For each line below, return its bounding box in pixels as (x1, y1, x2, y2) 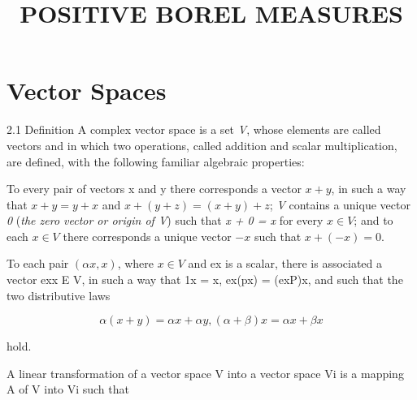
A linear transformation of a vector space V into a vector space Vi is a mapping (7, 364, 404, 381)
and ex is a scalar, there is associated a (188, 255, 383, 272)
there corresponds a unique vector (63, 227, 232, 244)
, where (117, 255, 154, 272)
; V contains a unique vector (269, 196, 410, 213)
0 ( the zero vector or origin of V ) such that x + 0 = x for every (7, 212, 324, 229)
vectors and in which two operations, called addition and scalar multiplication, (7, 136, 397, 153)
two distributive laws (7, 286, 111, 303)
